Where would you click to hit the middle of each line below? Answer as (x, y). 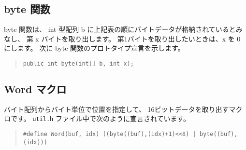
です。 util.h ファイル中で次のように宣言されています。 (100, 118)
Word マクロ (35, 89)
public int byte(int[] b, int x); (78, 63)
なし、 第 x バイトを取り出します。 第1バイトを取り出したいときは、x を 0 (122, 38)
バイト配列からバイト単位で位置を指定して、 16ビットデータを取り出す (116, 109)
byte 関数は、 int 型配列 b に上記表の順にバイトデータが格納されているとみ (123, 29)
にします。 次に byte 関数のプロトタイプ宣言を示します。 (94, 48)
